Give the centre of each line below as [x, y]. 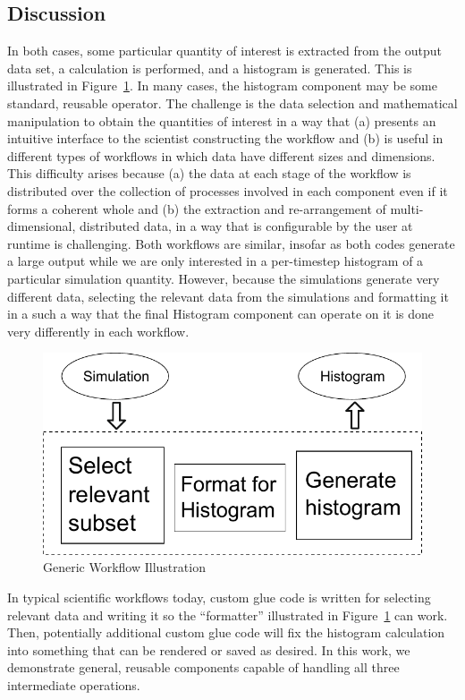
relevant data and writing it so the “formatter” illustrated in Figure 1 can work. [228, 615]
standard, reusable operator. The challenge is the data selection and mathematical [232, 102]
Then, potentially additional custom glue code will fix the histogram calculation [226, 632]
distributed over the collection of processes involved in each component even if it [228, 190]
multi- [407, 208]
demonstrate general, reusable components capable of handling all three [203, 667]
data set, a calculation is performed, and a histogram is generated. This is [210, 68]
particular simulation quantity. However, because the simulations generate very [224, 278]
